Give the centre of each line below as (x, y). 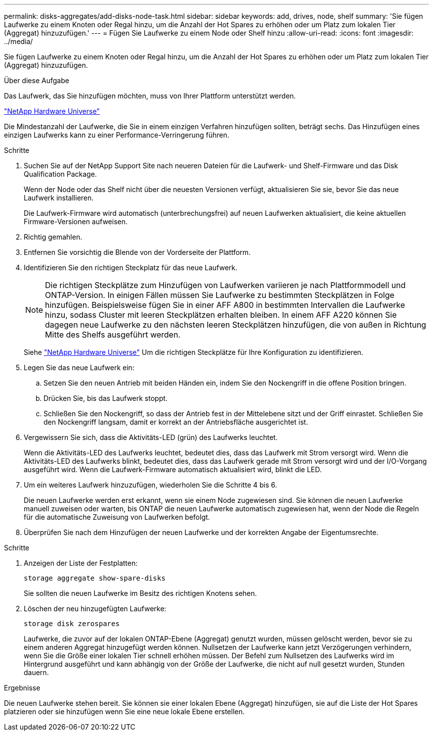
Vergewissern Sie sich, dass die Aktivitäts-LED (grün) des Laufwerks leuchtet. (151, 437)
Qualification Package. (60, 174)
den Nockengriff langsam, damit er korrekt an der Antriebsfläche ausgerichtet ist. (176, 422)
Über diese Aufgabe (37, 80)
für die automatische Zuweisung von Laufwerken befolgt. (117, 517)
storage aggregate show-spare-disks (95, 578)
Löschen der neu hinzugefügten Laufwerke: (95, 609)
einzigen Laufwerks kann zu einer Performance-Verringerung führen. (117, 135)
